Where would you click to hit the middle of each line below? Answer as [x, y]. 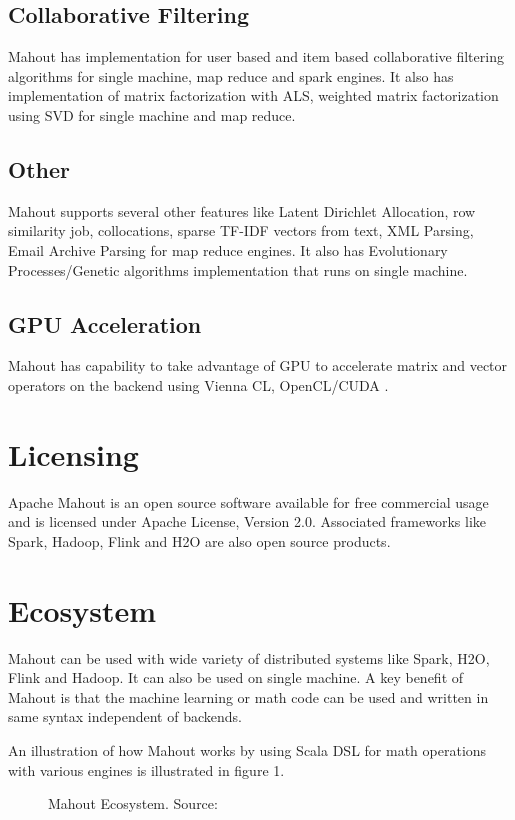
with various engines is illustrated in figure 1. [146, 769]
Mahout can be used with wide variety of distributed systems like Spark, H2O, [249, 657]
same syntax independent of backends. [125, 716]
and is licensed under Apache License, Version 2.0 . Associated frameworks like [247, 521]
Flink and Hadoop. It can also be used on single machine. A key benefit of [236, 677]
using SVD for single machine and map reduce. [152, 114]
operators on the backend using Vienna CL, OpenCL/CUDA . [198, 384]
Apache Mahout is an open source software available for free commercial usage [248, 501]
